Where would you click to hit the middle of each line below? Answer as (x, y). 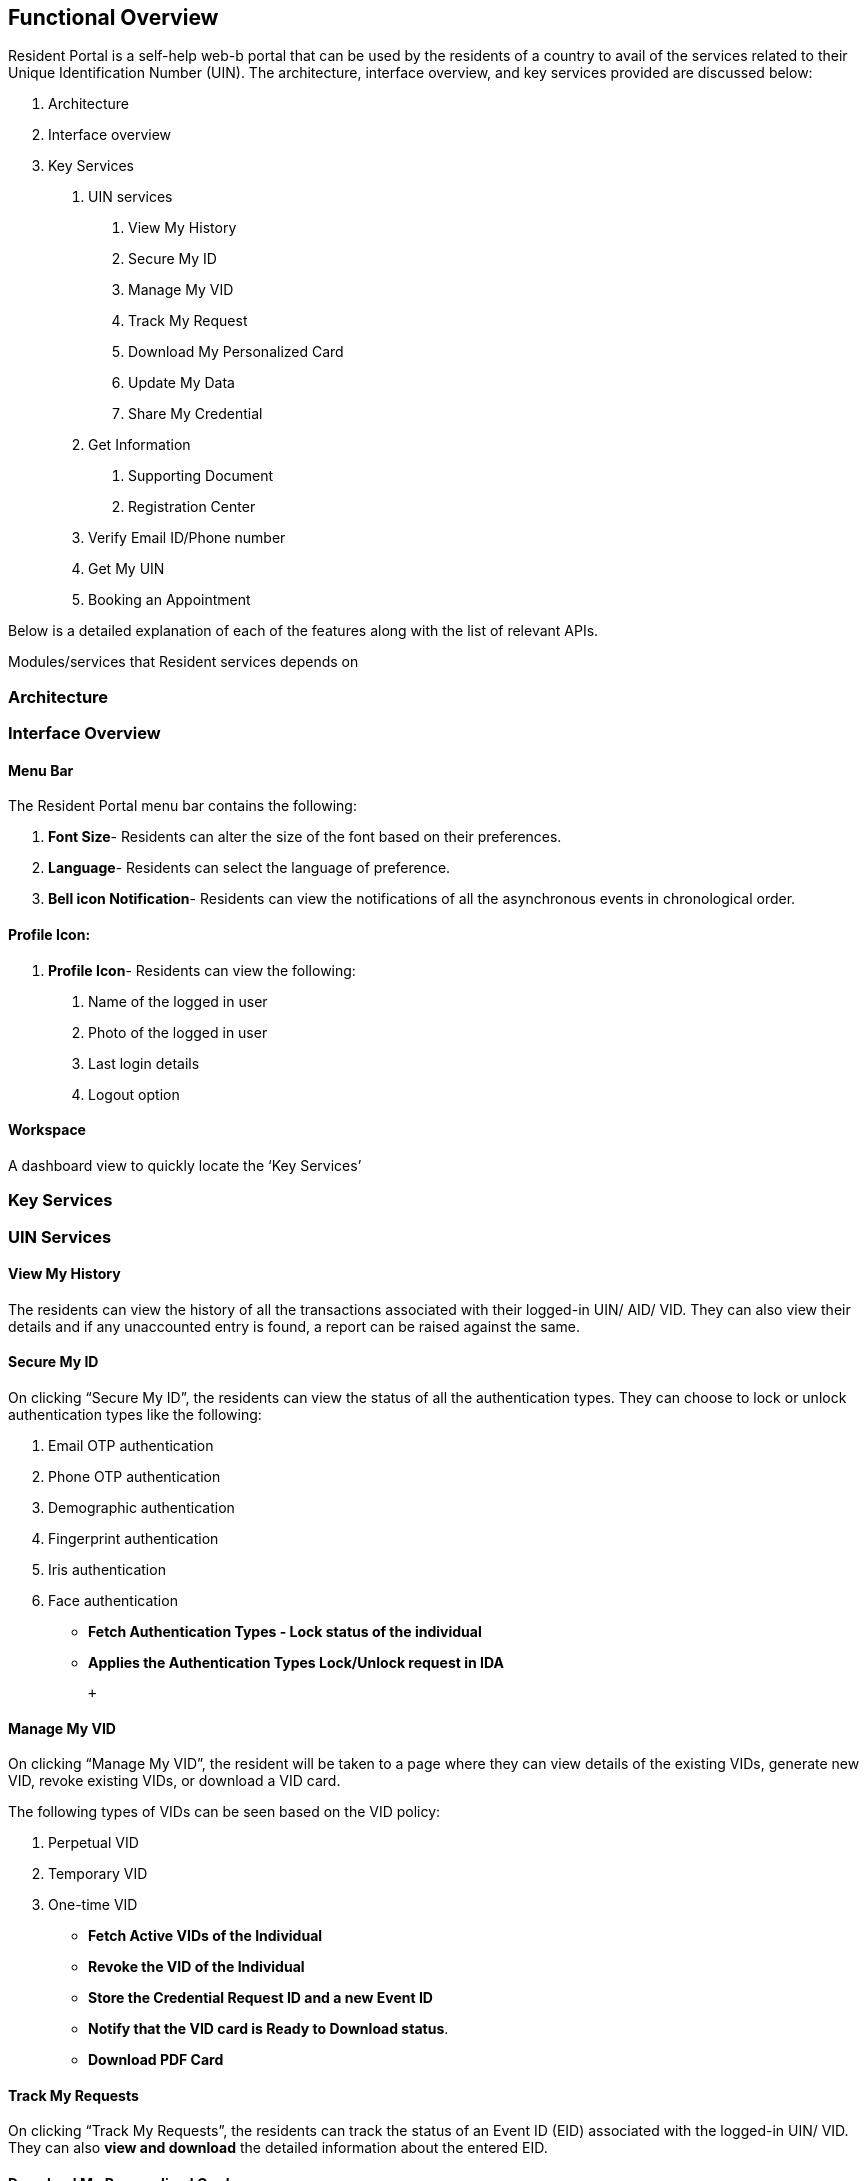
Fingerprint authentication (133, 1539)
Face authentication (113, 1601)
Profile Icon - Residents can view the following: (202, 970)
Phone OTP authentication (134, 1477)
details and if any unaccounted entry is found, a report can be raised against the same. (294, 1326)
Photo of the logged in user (178, 1032)
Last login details (144, 1063)
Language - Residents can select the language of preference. (249, 868)
